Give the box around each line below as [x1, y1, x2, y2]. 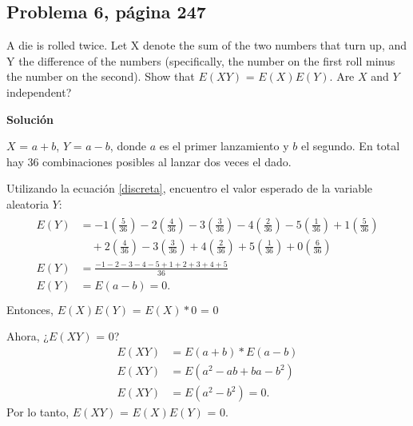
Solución [6, 110, 54, 127]
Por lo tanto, [6, 404, 69, 420]
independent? [6, 83, 72, 100]
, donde [109, 137, 146, 154]
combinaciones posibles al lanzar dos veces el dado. [42, 153, 292, 169]
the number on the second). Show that [6, 68, 195, 85]
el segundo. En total [300, 137, 400, 154]
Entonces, [6, 301, 54, 317]
